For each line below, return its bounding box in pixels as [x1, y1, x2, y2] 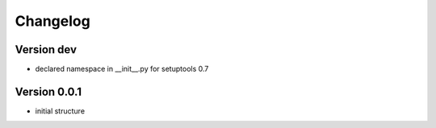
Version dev [15, 43, 77, 56]
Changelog [15, 12, 90, 30]
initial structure [35, 105, 85, 116]
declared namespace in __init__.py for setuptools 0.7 [35, 64, 209, 74]
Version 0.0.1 [15, 85, 82, 98]
